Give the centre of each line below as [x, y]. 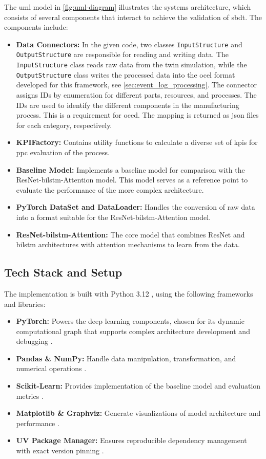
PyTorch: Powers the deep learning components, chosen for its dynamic [130, 321]
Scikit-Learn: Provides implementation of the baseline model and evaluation [138, 386]
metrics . [30, 396]
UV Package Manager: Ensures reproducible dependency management [131, 440]
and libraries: [25, 304]
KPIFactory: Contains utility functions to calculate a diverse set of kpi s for [137, 142]
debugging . [34, 341]
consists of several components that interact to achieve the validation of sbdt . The [133, 17]
